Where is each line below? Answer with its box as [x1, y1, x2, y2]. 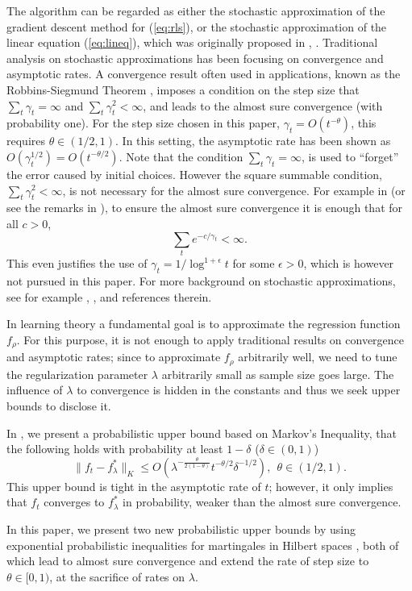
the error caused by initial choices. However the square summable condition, [6, 165, 382, 182]
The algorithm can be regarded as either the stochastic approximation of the [6, 2, 385, 19]
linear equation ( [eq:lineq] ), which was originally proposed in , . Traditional [6, 34, 378, 51]
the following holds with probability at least [6, 440, 223, 457]
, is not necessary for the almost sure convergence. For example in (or [62, 181, 406, 198]
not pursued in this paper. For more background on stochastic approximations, [6, 273, 396, 289]
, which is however [303, 255, 394, 272]
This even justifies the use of [6, 255, 148, 272]
